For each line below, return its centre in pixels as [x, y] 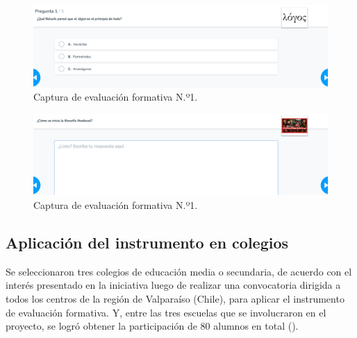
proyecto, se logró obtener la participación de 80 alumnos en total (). [152, 326]
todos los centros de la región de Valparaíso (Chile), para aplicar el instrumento [175, 298]
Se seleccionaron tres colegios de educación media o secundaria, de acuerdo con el [179, 271]
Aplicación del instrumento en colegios [147, 242]
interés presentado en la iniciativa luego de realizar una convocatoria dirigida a [173, 285]
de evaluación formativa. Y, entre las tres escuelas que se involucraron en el [166, 312]
